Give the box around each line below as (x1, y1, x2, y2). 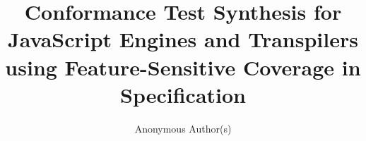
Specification (120, 80, 246, 109)
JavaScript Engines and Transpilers (8, 25, 358, 54)
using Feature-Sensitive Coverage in (5, 52, 361, 81)
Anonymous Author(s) (134, 121, 232, 135)
